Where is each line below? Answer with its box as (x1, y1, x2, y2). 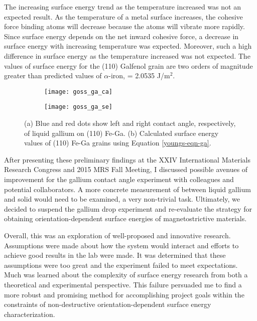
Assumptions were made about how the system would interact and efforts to (4, 240, 239, 250)
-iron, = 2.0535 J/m (108, 70, 170, 81)
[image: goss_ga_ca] (44, 88, 113, 95)
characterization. (4, 308, 55, 319)
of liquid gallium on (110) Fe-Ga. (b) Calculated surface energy (24, 127, 219, 138)
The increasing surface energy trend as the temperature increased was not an (4, 2, 241, 12)
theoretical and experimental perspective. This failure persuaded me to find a (4, 279, 242, 289)
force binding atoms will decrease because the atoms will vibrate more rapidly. (4, 21, 245, 32)
